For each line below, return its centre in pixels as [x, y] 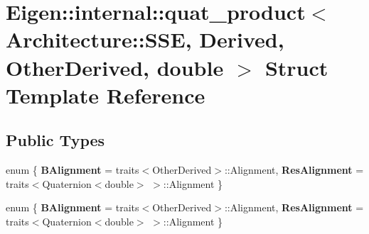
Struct [296, 67]
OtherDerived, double [115, 67]
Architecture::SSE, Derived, [145, 39]
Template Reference [106, 95]
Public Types [55, 140]
